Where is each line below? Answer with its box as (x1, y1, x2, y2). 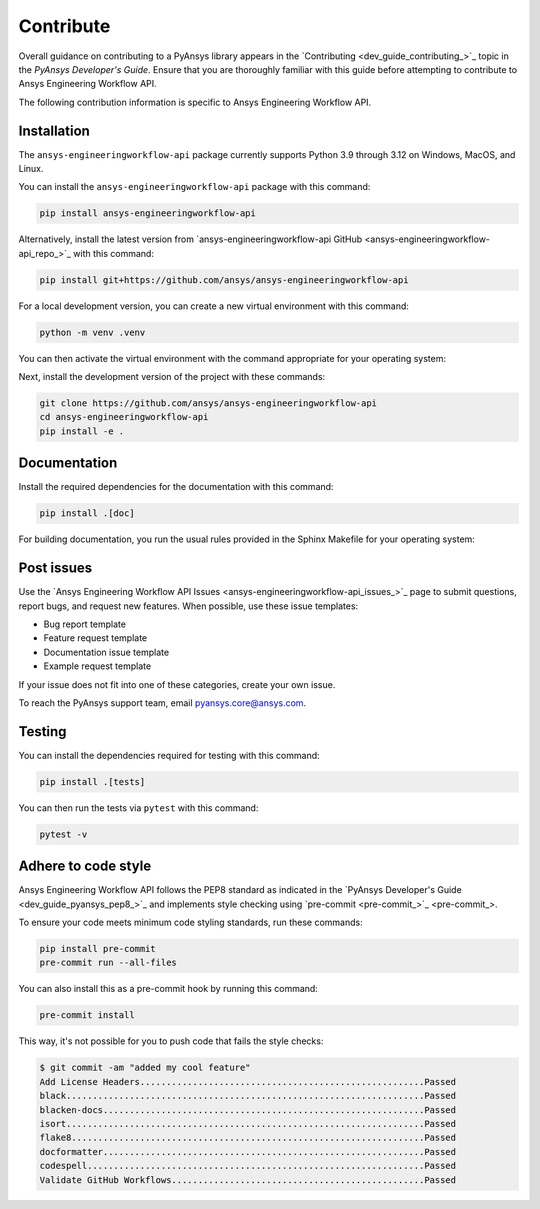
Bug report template (43, 618, 127, 630)
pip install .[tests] (39, 776, 146, 787)
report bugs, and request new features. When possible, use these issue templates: (18, 600, 359, 612)
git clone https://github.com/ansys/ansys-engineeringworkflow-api (39, 398, 378, 409)
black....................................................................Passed (39, 1090, 457, 1102)
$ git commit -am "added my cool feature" (39, 1062, 251, 1074)
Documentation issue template (43, 646, 170, 658)
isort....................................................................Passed (39, 1118, 457, 1129)
